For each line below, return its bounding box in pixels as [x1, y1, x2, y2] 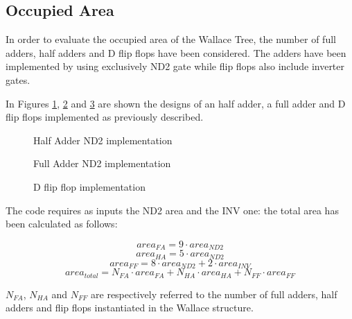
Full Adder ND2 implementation [33, 156, 171, 171]
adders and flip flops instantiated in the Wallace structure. [6, 300, 254, 315]
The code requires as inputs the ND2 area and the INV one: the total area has [6, 202, 339, 217]
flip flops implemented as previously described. [6, 110, 204, 124]
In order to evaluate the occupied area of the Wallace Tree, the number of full [6, 32, 336, 46]
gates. [6, 72, 30, 87]
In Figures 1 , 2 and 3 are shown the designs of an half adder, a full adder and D [6, 96, 346, 110]
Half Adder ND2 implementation [33, 132, 173, 147]
